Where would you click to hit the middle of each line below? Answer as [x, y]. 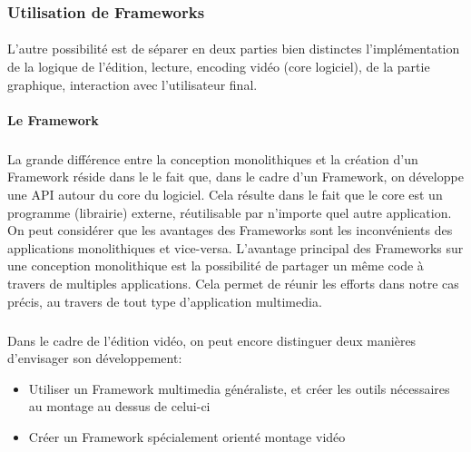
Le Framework [53, 119]
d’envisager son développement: [95, 358]
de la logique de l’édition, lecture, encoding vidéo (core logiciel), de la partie [219, 67]
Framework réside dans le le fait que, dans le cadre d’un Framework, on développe [235, 177]
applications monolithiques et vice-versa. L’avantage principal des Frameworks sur [235, 247]
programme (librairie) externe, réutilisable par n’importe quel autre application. [230, 212]
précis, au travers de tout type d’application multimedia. [165, 301]
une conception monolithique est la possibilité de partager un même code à [216, 265]
